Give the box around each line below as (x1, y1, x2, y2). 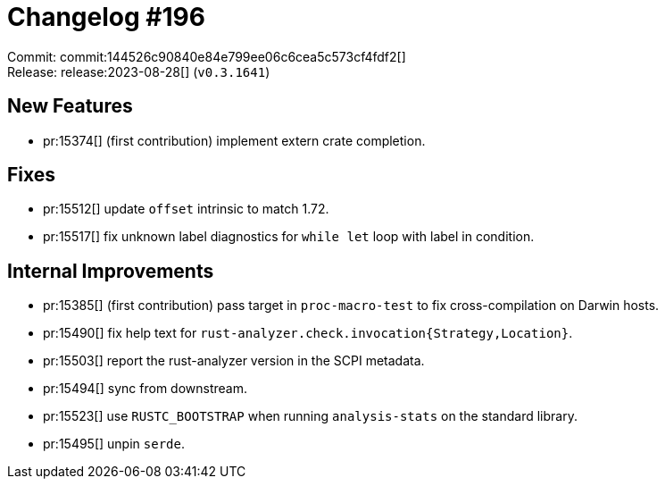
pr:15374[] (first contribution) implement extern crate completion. (43, 132, 426, 148)
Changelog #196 (7, 2, 205, 32)
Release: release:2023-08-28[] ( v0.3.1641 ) (7, 63, 270, 80)
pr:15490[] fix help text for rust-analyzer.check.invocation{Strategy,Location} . (43, 325, 573, 341)
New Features (7, 95, 133, 118)
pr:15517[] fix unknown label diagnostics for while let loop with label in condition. (43, 229, 535, 245)
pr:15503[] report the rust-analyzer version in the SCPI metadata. (43, 353, 425, 369)
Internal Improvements (7, 259, 214, 282)
